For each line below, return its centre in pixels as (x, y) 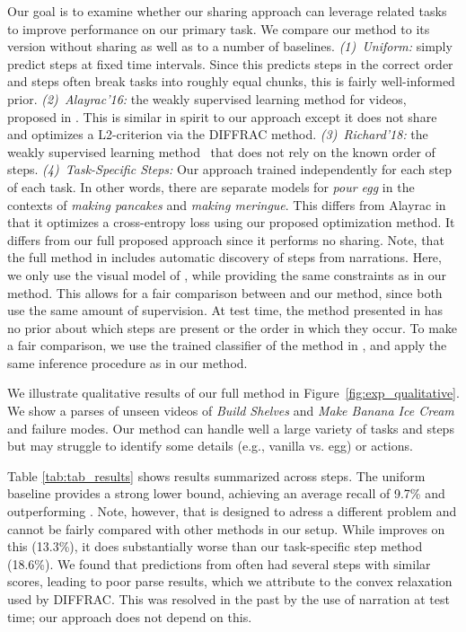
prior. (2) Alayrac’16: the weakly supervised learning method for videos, (207, 98)
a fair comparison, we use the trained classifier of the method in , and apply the (227, 345)
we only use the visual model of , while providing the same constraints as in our (227, 274)
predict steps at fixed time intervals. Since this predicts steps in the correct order (230, 63)
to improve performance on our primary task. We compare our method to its (219, 28)
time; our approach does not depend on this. (130, 616)
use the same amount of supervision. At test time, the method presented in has (225, 310)
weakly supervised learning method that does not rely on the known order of (221, 151)
